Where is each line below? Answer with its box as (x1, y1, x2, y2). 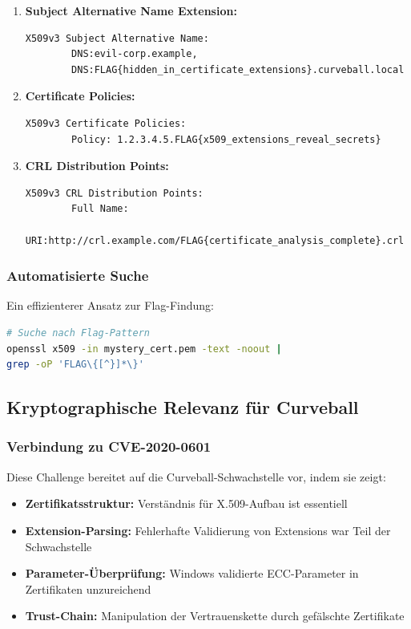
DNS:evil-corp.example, (71, 48, 198, 60)
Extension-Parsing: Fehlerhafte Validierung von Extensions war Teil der (25, 521, 391, 538)
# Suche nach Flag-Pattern (6, 327, 150, 339)
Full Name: (71, 203, 129, 215)
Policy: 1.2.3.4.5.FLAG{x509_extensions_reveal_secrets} (71, 133, 381, 145)
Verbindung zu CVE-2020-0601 (6, 436, 212, 457)
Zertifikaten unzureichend (25, 580, 151, 597)
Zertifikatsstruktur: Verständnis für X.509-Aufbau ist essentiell (25, 495, 348, 512)
